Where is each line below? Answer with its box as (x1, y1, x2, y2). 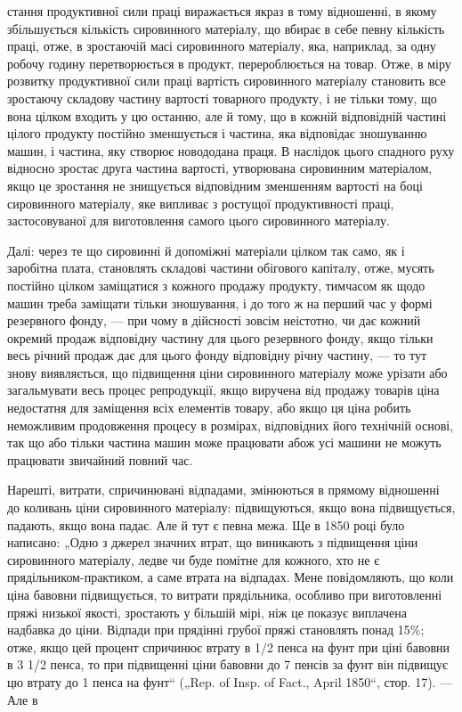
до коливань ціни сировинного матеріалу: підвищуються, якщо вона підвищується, (7, 498, 456, 517)
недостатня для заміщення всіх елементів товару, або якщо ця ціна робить (7, 398, 411, 417)
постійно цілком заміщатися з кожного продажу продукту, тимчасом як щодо (7, 275, 426, 294)
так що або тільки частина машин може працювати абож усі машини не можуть (7, 433, 442, 452)
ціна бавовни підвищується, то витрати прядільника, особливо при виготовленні (7, 585, 442, 603)
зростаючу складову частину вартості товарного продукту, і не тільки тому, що (7, 88, 437, 107)
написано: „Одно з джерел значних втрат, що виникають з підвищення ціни (7, 533, 418, 552)
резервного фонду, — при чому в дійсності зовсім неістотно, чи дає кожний (7, 311, 421, 330)
